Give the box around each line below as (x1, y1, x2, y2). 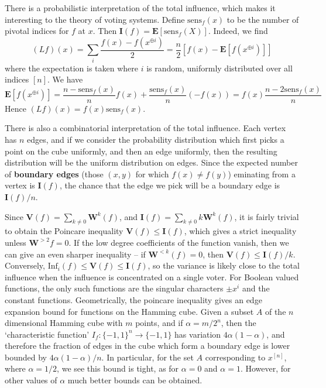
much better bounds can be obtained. (67, 374, 203, 386)
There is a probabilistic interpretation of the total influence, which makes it (5, 2, 276, 13)
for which (135, 167, 169, 180)
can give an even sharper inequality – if (5, 248, 146, 260)
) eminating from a (228, 167, 296, 180)
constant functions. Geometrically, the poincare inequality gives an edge (5, 293, 262, 305)
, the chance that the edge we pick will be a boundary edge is (59, 179, 280, 191)
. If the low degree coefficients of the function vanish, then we (68, 236, 289, 248)
